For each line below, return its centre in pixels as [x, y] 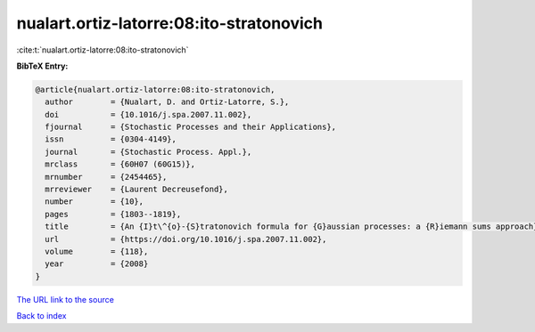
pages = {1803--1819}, [113, 214]
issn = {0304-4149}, [111, 139]
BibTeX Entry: [42, 66]
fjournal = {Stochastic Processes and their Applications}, [191, 127]
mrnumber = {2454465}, [106, 177]
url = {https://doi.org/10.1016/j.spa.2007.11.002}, [186, 239]
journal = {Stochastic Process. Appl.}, [148, 152]
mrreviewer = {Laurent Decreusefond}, [137, 190]
